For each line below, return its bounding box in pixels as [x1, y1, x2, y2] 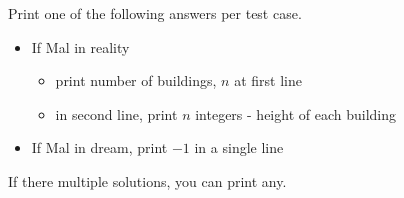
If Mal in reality [31, 36, 130, 57]
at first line [234, 70, 302, 91]
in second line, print [55, 103, 178, 124]
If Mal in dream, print [31, 137, 168, 158]
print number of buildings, [55, 70, 217, 91]
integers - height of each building [195, 103, 396, 124]
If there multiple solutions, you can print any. [8, 170, 287, 191]
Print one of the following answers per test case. [8, 3, 302, 23]
